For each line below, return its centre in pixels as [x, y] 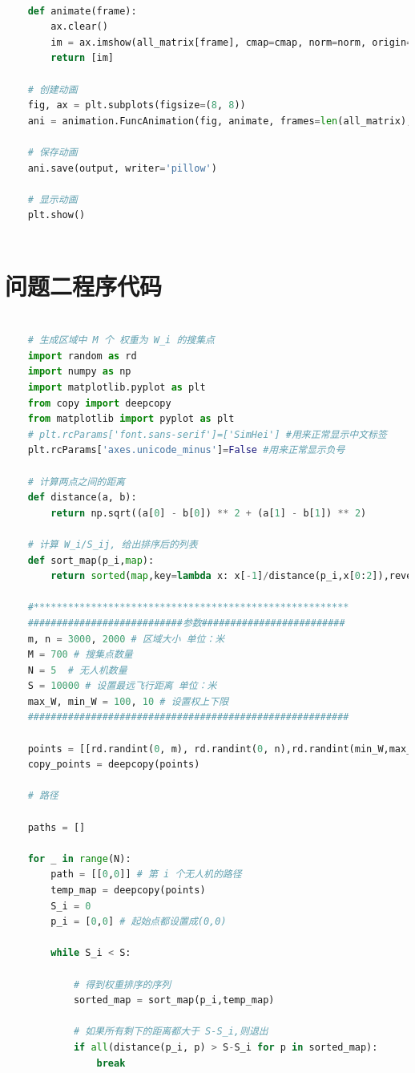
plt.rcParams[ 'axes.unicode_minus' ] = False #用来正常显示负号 [186, 450]
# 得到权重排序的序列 [122, 984]
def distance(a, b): [82, 498]
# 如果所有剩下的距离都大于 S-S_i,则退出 [171, 1032]
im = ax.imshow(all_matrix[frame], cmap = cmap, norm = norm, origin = [232, 42]
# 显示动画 [52, 199]
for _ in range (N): [79, 858]
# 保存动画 [52, 152]
